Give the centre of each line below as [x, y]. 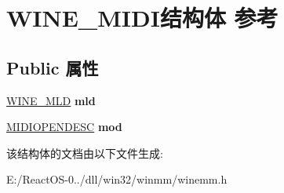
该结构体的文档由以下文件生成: [85, 153]
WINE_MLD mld [51, 100]
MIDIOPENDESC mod [64, 127]
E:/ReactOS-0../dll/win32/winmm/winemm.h [117, 179]
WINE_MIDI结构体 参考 [142, 18]
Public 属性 [53, 67]
